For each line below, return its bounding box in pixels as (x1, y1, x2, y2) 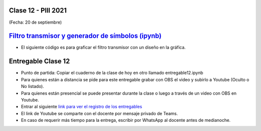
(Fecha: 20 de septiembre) (9, 19, 62, 25)
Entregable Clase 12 (9, 57, 70, 65)
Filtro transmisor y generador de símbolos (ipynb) (9, 32, 162, 40)
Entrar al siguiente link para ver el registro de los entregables (21, 104, 143, 110)
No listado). (21, 84, 44, 89)
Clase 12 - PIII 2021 (9, 6, 67, 15)
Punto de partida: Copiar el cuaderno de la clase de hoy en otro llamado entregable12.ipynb (21, 70, 203, 76)
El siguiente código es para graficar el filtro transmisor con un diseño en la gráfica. (21, 44, 186, 50)
